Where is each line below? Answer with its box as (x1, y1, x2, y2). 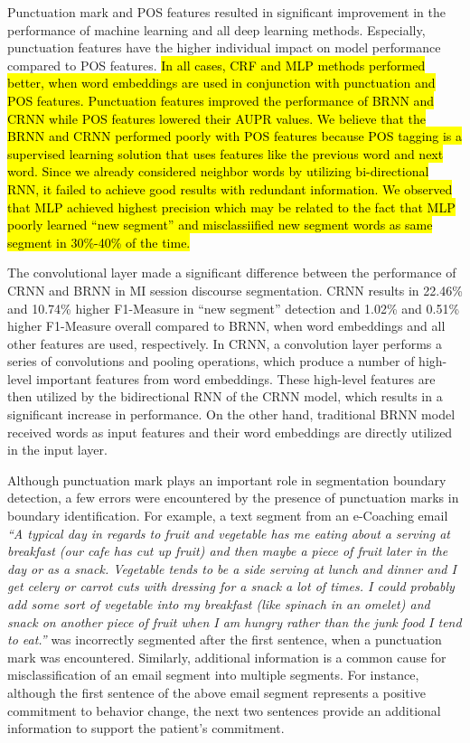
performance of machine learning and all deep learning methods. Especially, (7, 20, 426, 39)
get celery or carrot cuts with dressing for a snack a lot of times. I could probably (7, 577, 455, 596)
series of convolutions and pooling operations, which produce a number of (7, 352, 415, 371)
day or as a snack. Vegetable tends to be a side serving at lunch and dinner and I (7, 559, 456, 578)
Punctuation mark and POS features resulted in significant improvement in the (7, 3, 446, 21)
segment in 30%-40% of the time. (7, 232, 191, 251)
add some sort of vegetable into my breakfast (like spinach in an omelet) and (7, 595, 430, 613)
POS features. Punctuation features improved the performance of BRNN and (7, 90, 435, 109)
